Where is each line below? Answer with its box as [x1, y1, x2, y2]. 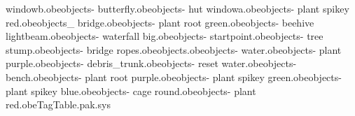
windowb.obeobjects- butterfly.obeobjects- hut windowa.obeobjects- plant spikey [6, 1, 349, 15]
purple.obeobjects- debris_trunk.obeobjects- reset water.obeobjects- [6, 56, 297, 71]
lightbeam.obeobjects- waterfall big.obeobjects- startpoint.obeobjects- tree [6, 29, 323, 43]
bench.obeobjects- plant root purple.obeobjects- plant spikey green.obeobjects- [6, 69, 342, 84]
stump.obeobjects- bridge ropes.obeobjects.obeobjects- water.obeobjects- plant [6, 42, 342, 57]
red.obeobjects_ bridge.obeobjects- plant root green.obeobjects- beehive [6, 15, 314, 29]
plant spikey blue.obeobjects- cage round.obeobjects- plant [6, 83, 256, 98]
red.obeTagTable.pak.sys [6, 97, 111, 112]
